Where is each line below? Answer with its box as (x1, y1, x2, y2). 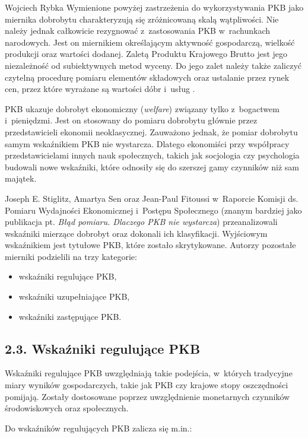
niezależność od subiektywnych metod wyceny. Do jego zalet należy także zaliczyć (5, 59, 301, 71)
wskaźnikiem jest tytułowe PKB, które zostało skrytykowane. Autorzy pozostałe (5, 239, 296, 251)
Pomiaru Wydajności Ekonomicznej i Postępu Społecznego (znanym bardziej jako (5, 204, 302, 216)
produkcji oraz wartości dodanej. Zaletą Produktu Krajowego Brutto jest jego (5, 47, 288, 60)
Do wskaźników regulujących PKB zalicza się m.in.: (5, 421, 192, 434)
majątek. (5, 172, 37, 185)
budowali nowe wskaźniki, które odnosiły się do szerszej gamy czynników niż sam (5, 160, 299, 173)
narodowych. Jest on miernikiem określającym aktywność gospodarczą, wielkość (5, 36, 295, 48)
